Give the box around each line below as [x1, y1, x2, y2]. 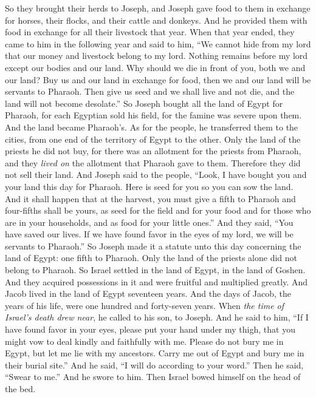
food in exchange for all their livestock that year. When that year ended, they [5, 25, 295, 38]
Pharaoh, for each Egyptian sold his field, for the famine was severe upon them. [5, 109, 302, 121]
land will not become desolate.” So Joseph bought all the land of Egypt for [5, 97, 283, 109]
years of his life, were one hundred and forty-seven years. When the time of [5, 299, 284, 311]
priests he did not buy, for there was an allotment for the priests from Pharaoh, [5, 144, 301, 157]
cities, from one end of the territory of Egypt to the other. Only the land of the [5, 132, 301, 145]
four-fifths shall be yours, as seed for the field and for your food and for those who [5, 204, 311, 217]
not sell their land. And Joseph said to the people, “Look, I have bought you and [5, 168, 307, 181]
